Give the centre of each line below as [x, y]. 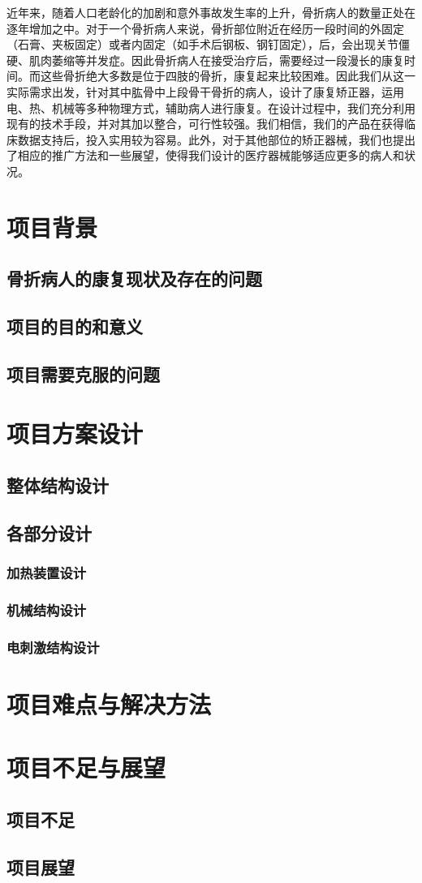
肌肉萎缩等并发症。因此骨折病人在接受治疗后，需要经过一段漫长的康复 [216, 60]
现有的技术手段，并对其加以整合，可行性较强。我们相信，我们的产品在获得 [205, 124]
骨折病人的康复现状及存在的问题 [134, 279]
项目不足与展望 [86, 767]
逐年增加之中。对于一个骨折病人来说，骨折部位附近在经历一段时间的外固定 [205, 28]
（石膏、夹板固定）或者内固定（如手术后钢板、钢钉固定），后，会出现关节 [202, 44]
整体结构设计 [58, 485]
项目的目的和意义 [75, 326]
